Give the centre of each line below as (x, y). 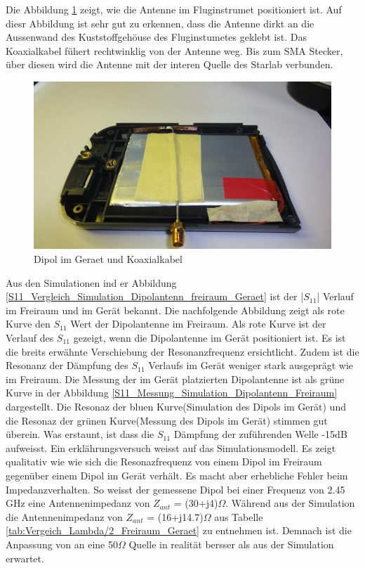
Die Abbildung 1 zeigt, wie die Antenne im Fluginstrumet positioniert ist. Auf (174, 9)
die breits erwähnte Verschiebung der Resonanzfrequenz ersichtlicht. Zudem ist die (182, 351)
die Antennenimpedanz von (64, 516)
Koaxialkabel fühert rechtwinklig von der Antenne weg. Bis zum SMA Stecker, (174, 50)
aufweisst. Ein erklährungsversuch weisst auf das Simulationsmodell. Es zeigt (171, 447)
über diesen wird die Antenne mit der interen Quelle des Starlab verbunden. (170, 64)
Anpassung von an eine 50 (62, 544)
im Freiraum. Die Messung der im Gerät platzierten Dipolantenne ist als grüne (175, 379)
